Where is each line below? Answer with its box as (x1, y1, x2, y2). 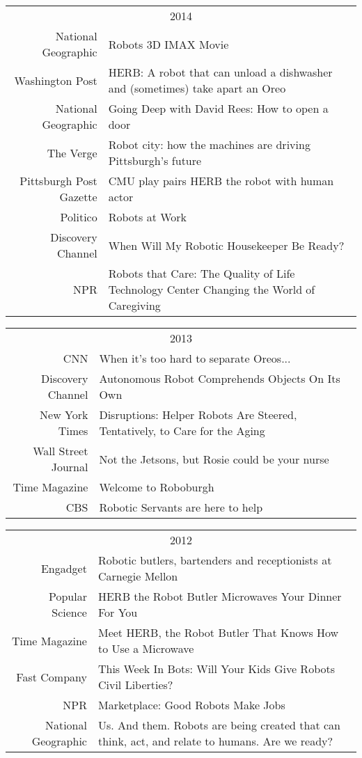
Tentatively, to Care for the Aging (99, 423, 265, 439)
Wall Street (33, 443, 88, 459)
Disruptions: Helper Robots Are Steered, (99, 406, 297, 423)
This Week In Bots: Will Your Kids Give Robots (97, 661, 336, 677)
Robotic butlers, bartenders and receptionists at (97, 552, 332, 568)
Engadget (40, 560, 87, 576)
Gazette (59, 189, 97, 205)
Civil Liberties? (97, 677, 173, 693)
